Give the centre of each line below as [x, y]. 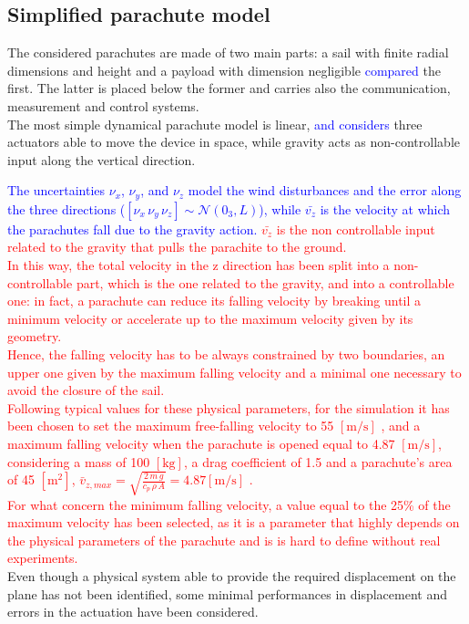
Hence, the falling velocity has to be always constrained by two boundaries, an [226, 354]
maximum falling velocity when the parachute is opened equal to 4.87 [201, 443]
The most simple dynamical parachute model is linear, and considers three [215, 124]
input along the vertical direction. [102, 159]
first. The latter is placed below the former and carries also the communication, [229, 88]
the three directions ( [66, 208]
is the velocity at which [385, 208]
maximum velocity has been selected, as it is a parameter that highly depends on [234, 522]
